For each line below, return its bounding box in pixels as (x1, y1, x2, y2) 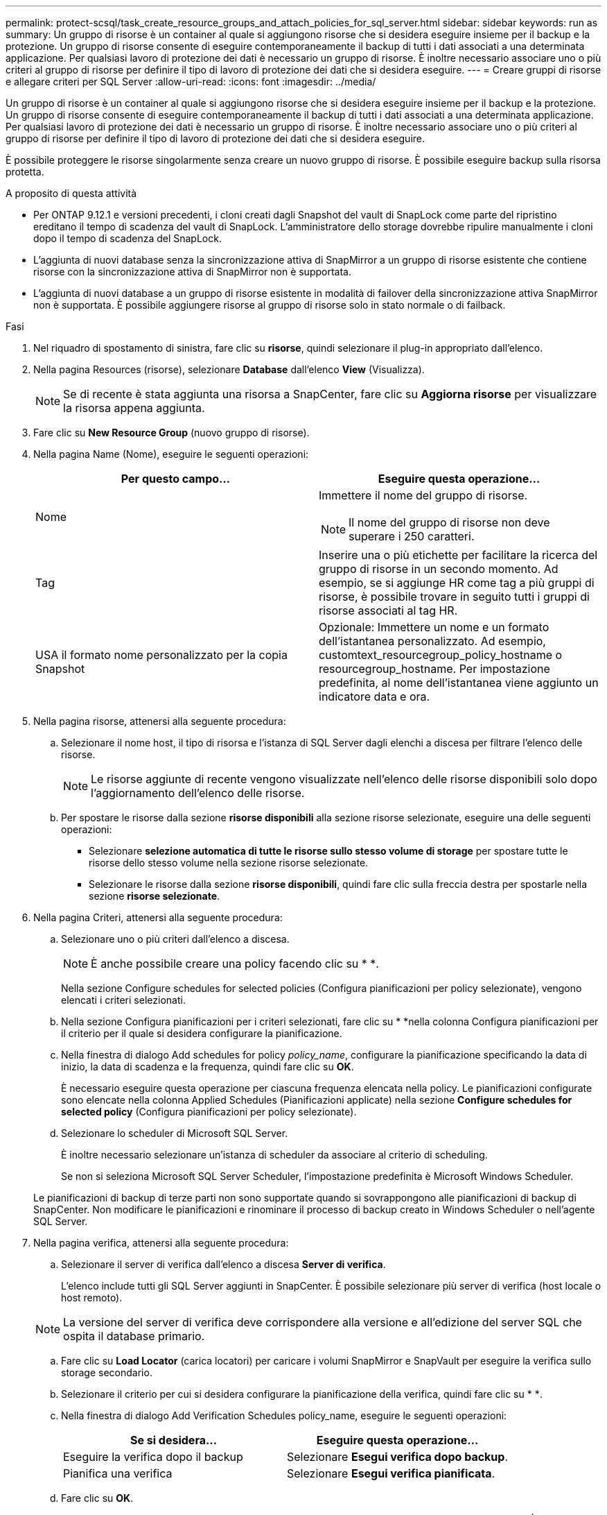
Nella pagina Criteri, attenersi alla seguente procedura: (33, 911, 283, 923)
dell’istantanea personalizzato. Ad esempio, (319, 634, 546, 648)
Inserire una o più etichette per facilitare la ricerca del (319, 548, 598, 562)
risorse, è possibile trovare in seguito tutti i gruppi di (319, 590, 590, 604)
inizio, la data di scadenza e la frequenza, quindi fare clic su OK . (61, 1061, 354, 1072)
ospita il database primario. (63, 1329, 205, 1343)
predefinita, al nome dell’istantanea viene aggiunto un (319, 676, 599, 690)
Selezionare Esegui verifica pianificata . (287, 1466, 495, 1480)
